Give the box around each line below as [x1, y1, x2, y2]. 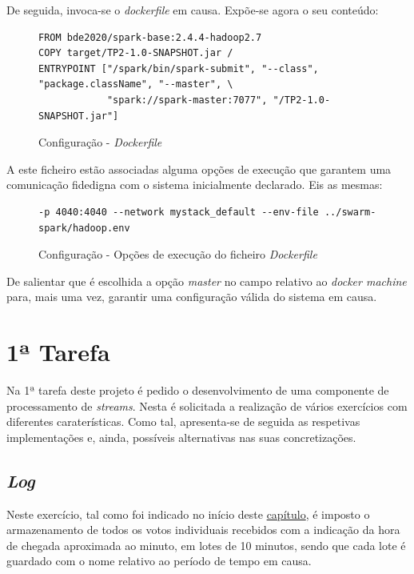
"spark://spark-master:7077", [106, 94, 268, 106]
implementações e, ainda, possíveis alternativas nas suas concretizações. [6, 428, 356, 445]
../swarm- [324, 206, 376, 218]
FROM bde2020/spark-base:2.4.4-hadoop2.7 [38, 31, 262, 43]
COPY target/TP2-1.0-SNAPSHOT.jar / [38, 47, 233, 59]
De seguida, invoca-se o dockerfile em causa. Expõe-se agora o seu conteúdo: [6, 2, 379, 18]
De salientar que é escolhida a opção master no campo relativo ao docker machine [6, 272, 407, 289]
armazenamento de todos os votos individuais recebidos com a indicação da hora [6, 521, 400, 538]
